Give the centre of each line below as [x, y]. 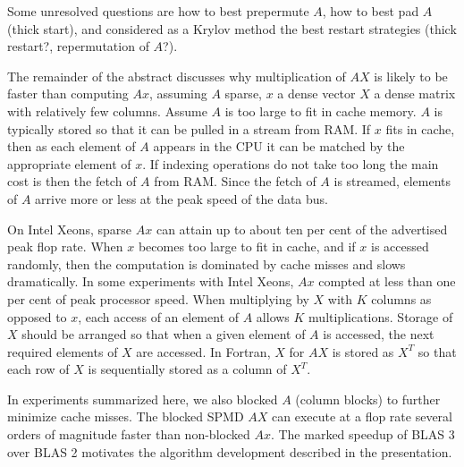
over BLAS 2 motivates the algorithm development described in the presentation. [230, 451]
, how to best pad [371, 11]
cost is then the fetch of [72, 181]
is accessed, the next [379, 334]
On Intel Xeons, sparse [70, 229]
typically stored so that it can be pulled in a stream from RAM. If [189, 128]
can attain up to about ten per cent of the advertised [302, 229]
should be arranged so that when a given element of [164, 334]
